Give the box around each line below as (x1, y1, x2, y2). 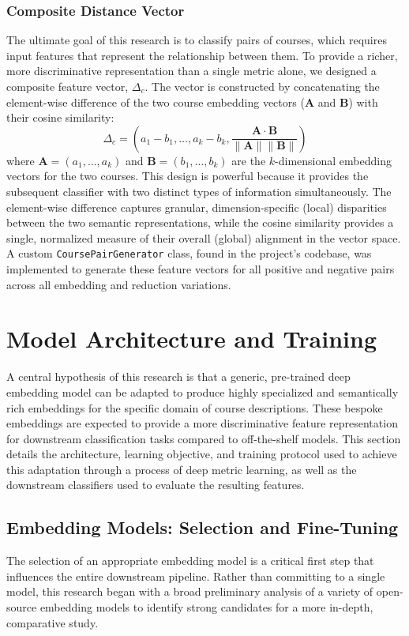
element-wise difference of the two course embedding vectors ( (6, 93, 305, 110)
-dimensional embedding (275, 152, 392, 168)
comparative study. (6, 614, 99, 630)
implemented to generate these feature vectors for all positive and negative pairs (6, 261, 395, 277)
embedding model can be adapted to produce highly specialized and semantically (6, 383, 399, 400)
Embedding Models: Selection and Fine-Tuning (6, 515, 399, 540)
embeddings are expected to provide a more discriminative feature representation (6, 415, 398, 431)
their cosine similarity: (6, 109, 114, 126)
